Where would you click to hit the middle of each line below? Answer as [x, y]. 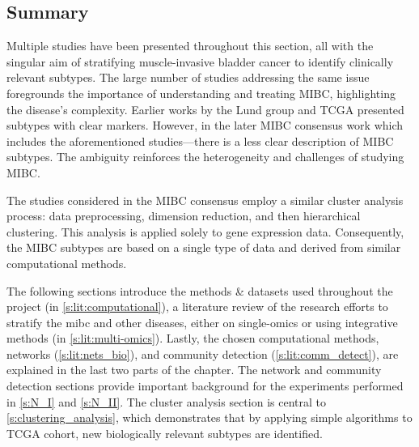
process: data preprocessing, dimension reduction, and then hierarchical [184, 216]
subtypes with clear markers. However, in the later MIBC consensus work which [205, 125]
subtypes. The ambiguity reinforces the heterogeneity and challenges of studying [205, 157]
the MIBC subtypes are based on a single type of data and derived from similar [204, 247]
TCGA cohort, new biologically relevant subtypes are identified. [165, 433]
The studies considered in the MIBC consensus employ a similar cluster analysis [205, 200]
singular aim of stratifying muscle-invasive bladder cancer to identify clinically [200, 61]
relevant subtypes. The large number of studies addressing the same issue [188, 77]
